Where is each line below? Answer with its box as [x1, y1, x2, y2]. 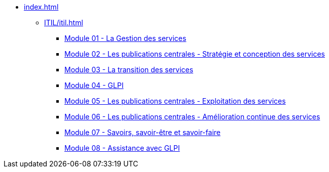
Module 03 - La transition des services [64, 65, 194, 74]
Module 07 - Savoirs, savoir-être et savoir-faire [64, 128, 221, 137]
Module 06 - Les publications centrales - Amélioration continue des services [64, 112, 320, 121]
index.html [24, 3, 59, 11]
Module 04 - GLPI [64, 81, 124, 90]
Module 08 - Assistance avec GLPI [64, 144, 180, 152]
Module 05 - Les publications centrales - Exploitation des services [64, 97, 286, 105]
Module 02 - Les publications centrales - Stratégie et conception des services [64, 50, 325, 58]
